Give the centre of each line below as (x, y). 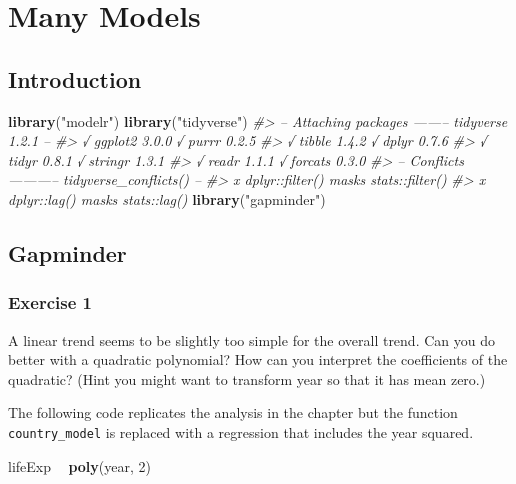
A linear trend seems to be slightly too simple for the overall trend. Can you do (251, 339)
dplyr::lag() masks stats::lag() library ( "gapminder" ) (167, 198)
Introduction (75, 78)
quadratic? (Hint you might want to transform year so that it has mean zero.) (247, 378)
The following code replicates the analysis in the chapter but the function (233, 412)
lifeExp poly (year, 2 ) (79, 465)
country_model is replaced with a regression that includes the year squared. (241, 431)
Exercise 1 (50, 302)
